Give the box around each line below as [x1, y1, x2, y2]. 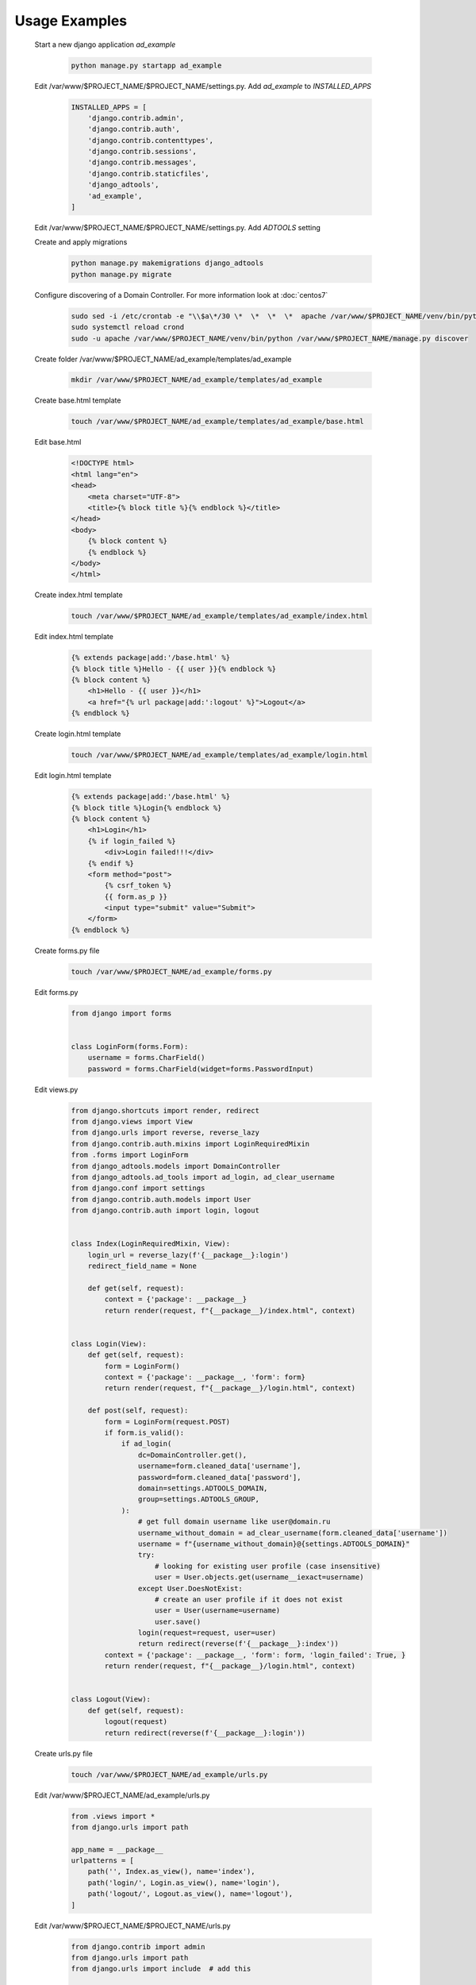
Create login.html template [34, 729, 121, 738]
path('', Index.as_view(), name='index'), [87, 1867, 255, 1876]
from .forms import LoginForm [71, 1151, 189, 1159]
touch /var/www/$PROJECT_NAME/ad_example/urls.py [71, 1770, 268, 1779]
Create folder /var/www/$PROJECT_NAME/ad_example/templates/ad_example [34, 354, 293, 364]
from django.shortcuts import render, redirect [71, 1106, 259, 1115]
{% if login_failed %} [87, 836, 176, 846]
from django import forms [71, 1008, 172, 1018]
